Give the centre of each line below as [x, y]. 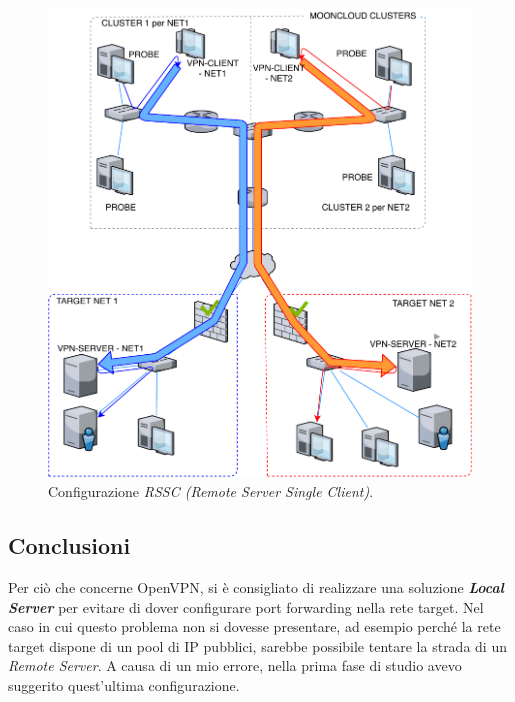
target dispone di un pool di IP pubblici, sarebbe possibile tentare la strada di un [257, 645]
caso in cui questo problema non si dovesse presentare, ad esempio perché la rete [254, 626]
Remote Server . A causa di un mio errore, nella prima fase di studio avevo [235, 665]
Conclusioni [69, 545]
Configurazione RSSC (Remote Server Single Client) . [211, 491]
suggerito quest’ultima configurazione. [124, 684]
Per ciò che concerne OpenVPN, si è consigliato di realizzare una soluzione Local [256, 586]
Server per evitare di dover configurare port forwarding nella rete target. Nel [246, 606]
